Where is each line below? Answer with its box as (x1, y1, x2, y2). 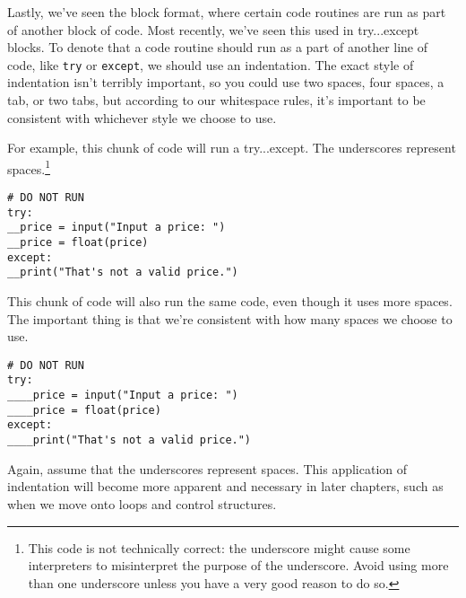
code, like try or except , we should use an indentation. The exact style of (7, 55, 414, 74)
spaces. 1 (7, 156, 50, 178)
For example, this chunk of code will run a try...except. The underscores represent (7, 138, 456, 157)
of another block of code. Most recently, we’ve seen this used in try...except (7, 20, 419, 39)
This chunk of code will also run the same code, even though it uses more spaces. (7, 292, 453, 310)
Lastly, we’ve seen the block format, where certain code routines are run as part (7, 3, 446, 21)
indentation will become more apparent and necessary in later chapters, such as (7, 477, 444, 496)
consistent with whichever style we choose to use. (7, 108, 277, 127)
